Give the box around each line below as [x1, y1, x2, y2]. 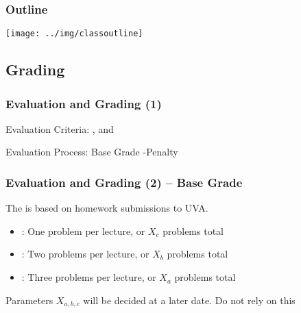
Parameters [5, 292, 53, 307]
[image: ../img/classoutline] [5, 29, 143, 39]
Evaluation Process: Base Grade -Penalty [5, 145, 178, 159]
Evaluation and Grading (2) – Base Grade [5, 173, 243, 190]
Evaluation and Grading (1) [5, 95, 162, 112]
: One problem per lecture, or [21, 223, 145, 238]
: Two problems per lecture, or [21, 247, 149, 261]
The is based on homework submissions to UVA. [5, 201, 208, 215]
